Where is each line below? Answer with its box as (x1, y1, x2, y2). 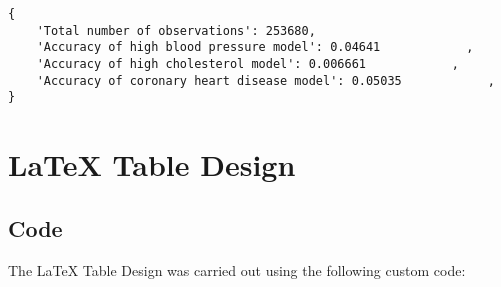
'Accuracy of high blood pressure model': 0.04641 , (36, 40, 474, 55)
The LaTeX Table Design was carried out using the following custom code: (8, 259, 466, 280)
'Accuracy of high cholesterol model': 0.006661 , (36, 56, 460, 71)
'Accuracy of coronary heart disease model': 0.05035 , (36, 73, 495, 88)
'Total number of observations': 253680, (36, 23, 316, 38)
